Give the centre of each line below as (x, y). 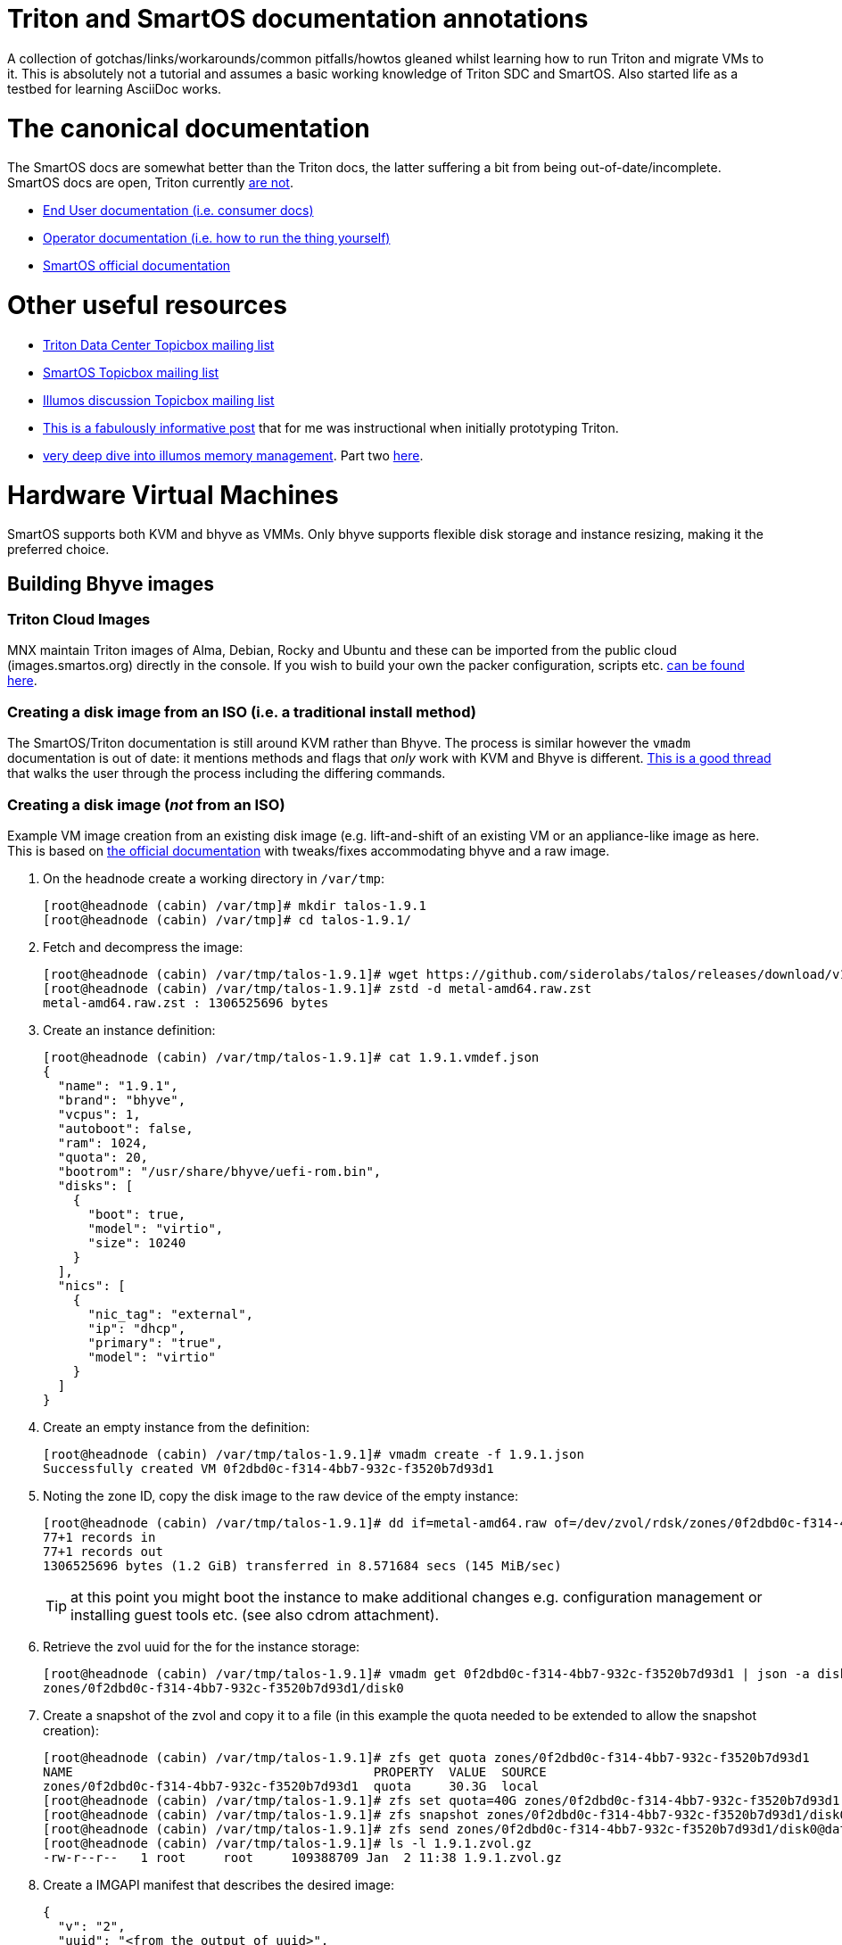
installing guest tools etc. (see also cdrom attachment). (255, 1614)
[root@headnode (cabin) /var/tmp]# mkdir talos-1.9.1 (235, 905)
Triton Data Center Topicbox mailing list (159, 344)
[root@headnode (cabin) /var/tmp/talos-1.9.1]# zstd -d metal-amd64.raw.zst (318, 988)
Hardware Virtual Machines (173, 495)
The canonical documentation (189, 128)
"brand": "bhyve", (122, 1100)
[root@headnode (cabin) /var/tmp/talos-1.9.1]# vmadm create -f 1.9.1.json (314, 1454)
